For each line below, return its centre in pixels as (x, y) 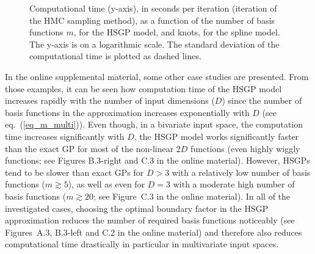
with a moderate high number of (234, 184)
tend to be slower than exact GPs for (74, 172)
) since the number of (262, 100)
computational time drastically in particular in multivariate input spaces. (142, 244)
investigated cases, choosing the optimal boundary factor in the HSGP (137, 208)
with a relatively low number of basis (241, 172)
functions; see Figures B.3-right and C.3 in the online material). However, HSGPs (157, 160)
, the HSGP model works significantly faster (216, 136)
